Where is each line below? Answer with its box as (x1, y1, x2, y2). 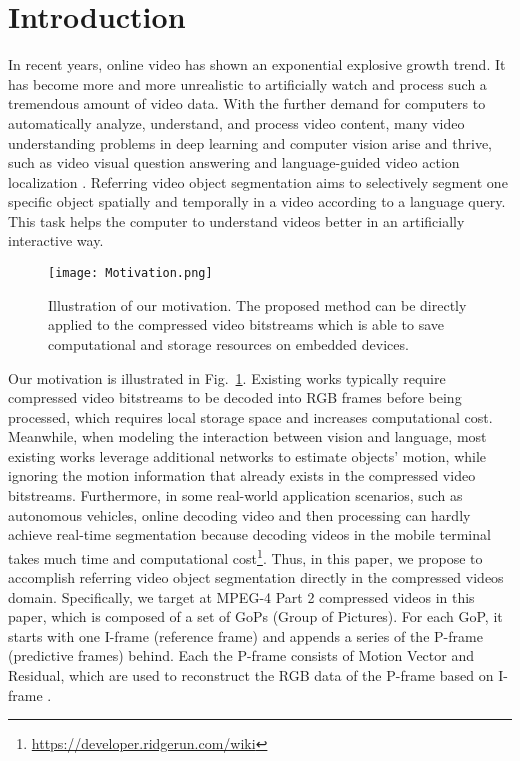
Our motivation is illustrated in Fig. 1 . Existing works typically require (8, 367, 446, 388)
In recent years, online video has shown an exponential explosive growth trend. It (8, 54, 506, 75)
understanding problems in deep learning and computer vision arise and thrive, (8, 132, 493, 153)
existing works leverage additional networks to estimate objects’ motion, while (8, 445, 487, 466)
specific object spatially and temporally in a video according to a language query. (8, 191, 506, 212)
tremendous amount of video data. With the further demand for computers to (8, 93, 486, 114)
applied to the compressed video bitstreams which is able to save (48, 314, 444, 335)
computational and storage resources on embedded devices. (48, 333, 409, 354)
